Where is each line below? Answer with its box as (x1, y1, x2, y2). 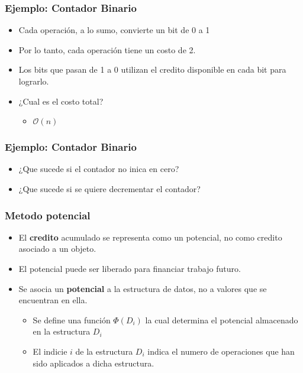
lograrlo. (18, 75, 49, 87)
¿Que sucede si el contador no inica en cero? (18, 163, 179, 175)
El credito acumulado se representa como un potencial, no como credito (18, 231, 282, 243)
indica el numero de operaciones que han (147, 345, 295, 357)
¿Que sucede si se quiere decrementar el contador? (18, 183, 201, 194)
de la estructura (75, 345, 133, 357)
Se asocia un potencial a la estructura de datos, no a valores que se (18, 282, 267, 294)
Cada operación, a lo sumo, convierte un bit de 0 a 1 (18, 24, 210, 36)
